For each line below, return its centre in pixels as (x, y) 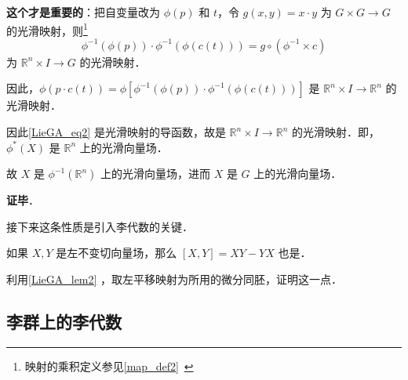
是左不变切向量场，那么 (117, 253)
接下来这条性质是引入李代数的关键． (100, 226)
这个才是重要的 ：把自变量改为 (83, 12)
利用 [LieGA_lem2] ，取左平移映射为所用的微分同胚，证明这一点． (175, 279)
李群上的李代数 (64, 321)
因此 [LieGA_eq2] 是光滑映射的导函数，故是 (116, 132)
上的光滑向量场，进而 (156, 174)
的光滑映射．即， (335, 132)
